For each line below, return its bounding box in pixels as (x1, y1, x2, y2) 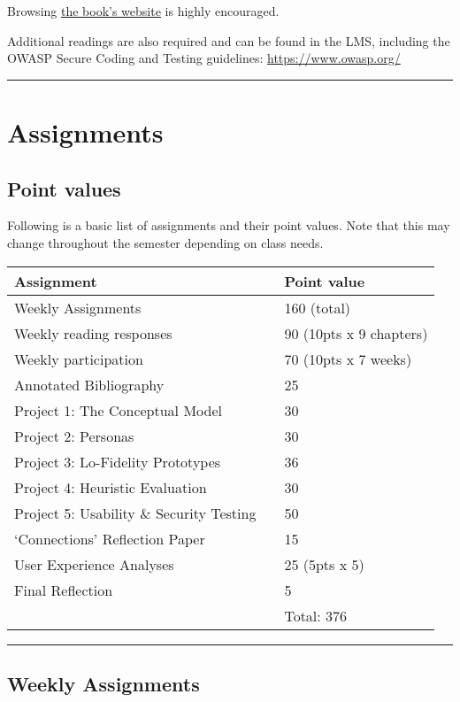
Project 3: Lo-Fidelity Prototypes (14, 451, 221, 472)
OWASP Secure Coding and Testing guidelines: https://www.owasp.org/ (7, 49, 401, 67)
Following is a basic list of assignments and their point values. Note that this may (7, 216, 450, 235)
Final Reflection (14, 579, 113, 600)
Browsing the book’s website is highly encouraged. (7, 2, 280, 19)
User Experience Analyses (14, 553, 174, 575)
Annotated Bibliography (14, 374, 165, 395)
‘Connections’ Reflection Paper (14, 528, 205, 549)
